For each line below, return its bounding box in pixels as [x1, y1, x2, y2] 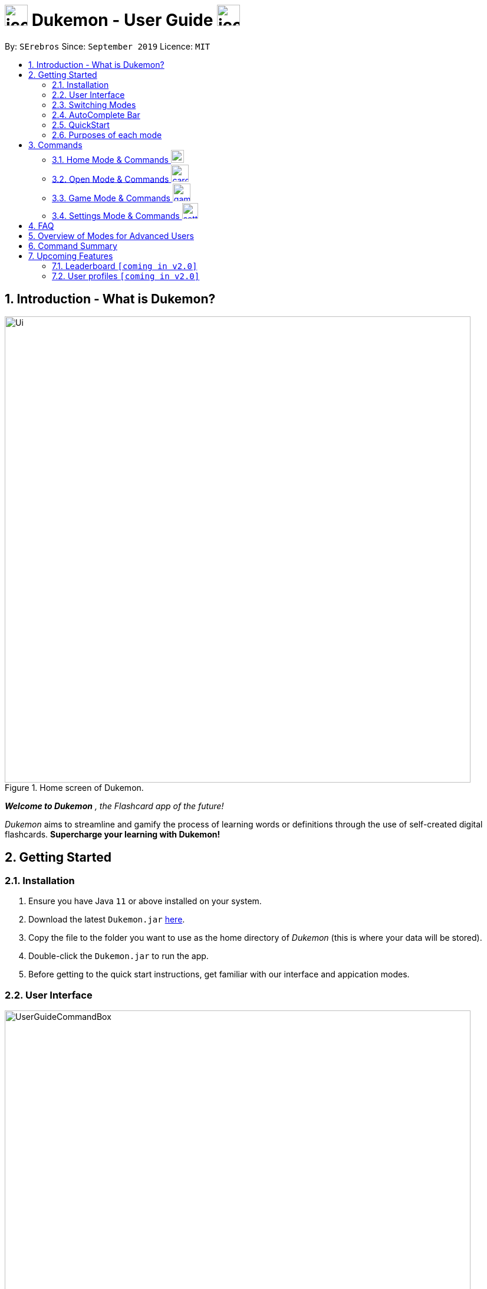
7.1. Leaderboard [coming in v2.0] [52, 261, 198, 271]
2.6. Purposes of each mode [52, 129, 162, 140]
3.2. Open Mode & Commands [52, 174, 169, 184]
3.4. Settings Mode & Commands [52, 211, 180, 221]
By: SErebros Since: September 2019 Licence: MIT [5, 41, 210, 51]
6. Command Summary [28, 241, 117, 251]
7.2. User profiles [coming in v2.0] [52, 271, 200, 282]
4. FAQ [28, 221, 54, 231]
